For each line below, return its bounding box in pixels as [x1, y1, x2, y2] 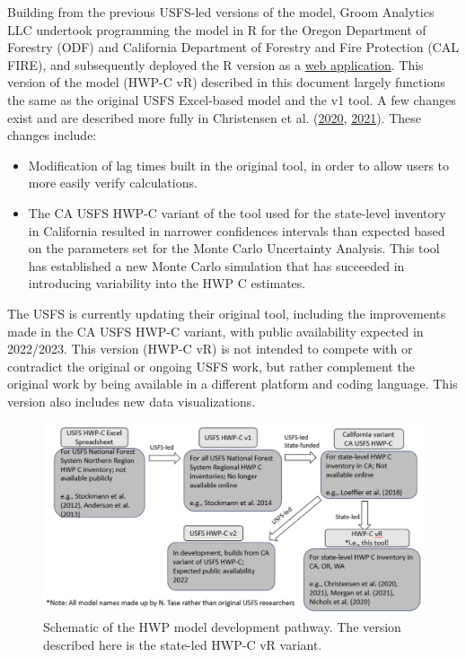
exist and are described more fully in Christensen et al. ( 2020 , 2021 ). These [7, 108, 421, 127]
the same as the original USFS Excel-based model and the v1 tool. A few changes [7, 90, 456, 109]
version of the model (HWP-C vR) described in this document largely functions [7, 73, 445, 92]
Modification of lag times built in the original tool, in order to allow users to [28, 155, 450, 174]
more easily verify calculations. [28, 173, 198, 192]
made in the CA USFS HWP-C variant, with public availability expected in [7, 321, 424, 340]
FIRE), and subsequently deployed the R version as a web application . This [7, 55, 424, 74]
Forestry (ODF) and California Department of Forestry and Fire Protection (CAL [7, 38, 459, 57]
